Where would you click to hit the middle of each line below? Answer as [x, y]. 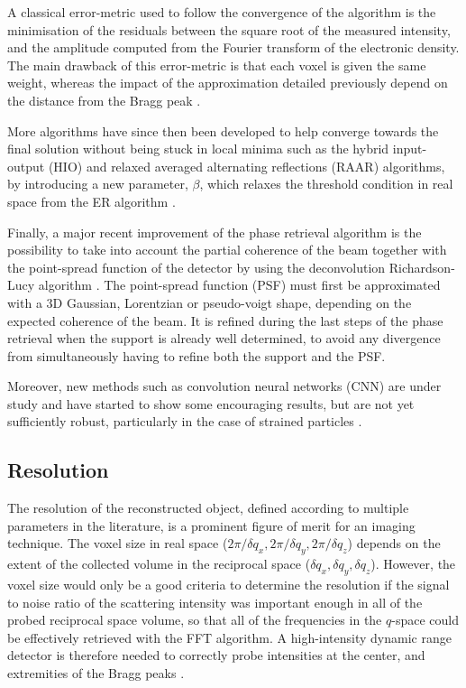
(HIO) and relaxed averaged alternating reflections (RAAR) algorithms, [247, 166]
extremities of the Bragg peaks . [96, 673]
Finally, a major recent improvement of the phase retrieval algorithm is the [215, 232]
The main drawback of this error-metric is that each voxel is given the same [217, 65]
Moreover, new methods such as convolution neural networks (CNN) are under [224, 386]
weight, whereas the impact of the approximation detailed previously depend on [228, 83]
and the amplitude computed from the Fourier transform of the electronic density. [233, 47]
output [26, 166]
